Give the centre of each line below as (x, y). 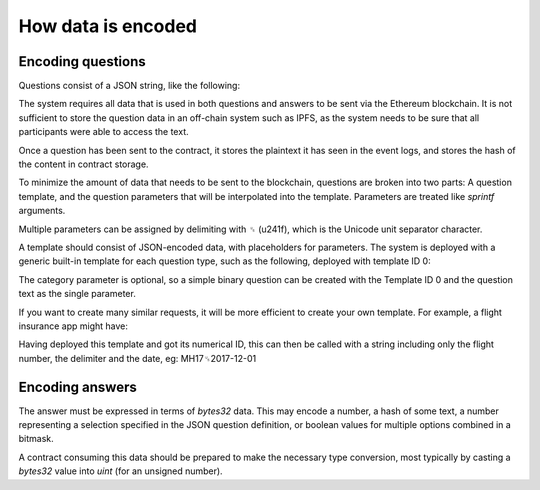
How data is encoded (107, 26)
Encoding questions (82, 61)
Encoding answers (77, 386)
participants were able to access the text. (103, 132)
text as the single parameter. (77, 294)
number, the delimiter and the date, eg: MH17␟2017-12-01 (137, 358)
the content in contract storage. (83, 164)
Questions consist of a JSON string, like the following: (129, 86)
